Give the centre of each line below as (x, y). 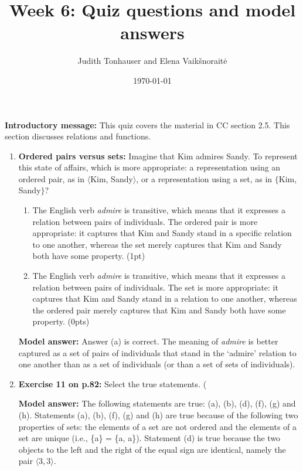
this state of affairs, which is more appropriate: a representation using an (149, 167)
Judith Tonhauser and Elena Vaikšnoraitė (152, 61)
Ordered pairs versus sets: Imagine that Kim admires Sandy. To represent (158, 156)
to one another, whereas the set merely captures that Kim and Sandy (157, 244)
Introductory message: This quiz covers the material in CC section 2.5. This (147, 124)
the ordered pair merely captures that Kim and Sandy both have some (159, 310)
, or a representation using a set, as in (204, 178)
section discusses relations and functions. (78, 136)
